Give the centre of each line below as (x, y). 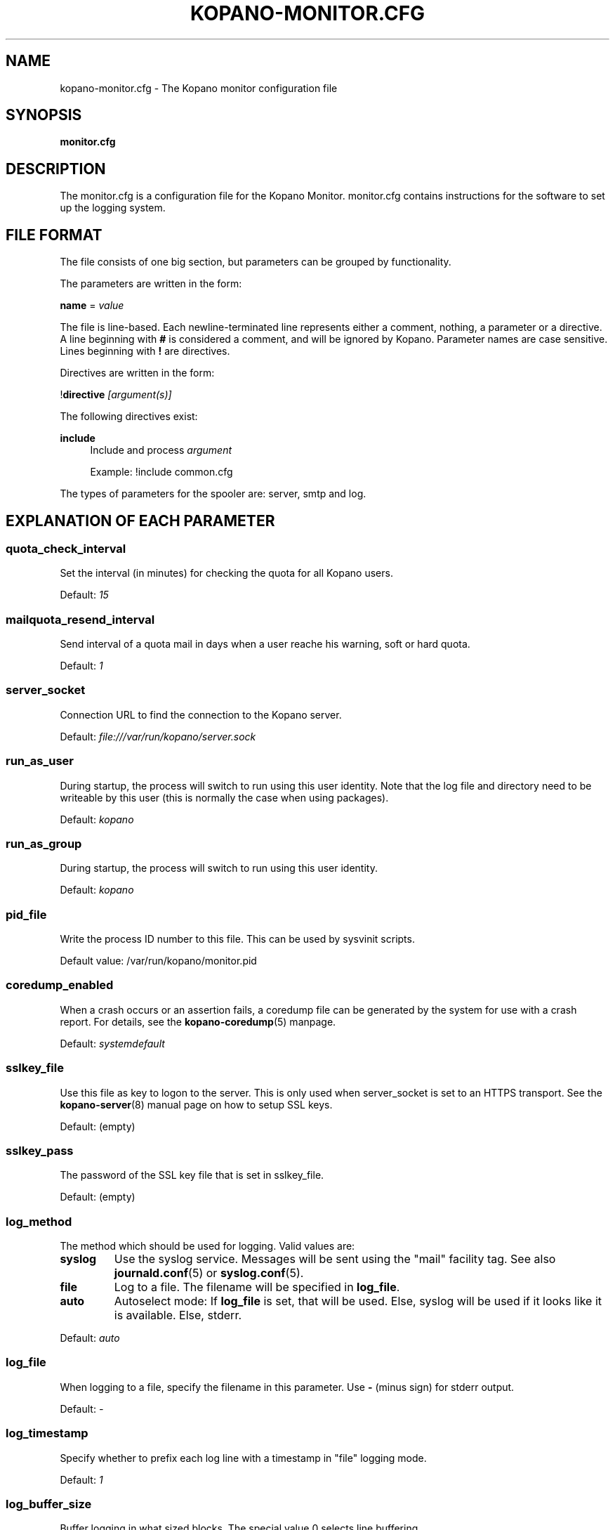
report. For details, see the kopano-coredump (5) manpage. (198, 1021)
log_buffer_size (49, 1504)
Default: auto (90, 1338)
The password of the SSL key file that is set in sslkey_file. (192, 1175)
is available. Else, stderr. (178, 1315)
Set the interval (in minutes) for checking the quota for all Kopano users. (226, 573)
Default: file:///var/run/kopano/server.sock (158, 736)
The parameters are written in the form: (151, 284)
